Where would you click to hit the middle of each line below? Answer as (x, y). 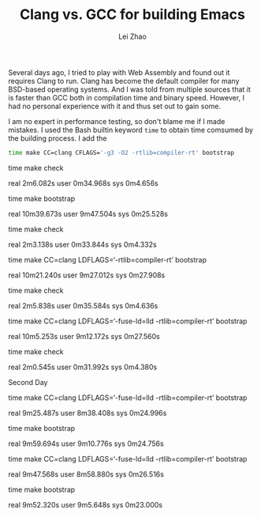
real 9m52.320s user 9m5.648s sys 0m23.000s (86, 504)
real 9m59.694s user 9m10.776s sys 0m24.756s (86, 443)
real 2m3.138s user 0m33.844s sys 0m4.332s (82, 244)
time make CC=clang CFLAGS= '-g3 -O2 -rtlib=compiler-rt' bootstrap (121, 153)
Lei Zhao (132, 36)
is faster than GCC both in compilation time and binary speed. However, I (127, 97)
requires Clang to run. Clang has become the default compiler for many (124, 81)
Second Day (28, 382)
